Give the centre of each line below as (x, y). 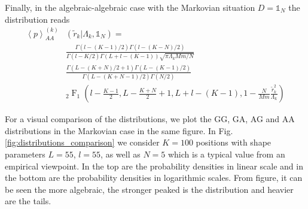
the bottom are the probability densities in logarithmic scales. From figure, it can (154, 178)
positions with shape (234, 142)
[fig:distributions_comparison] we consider (82, 142)
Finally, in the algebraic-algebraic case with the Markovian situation (130, 7)
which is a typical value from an (226, 154)
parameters (25, 154)
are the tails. (28, 201)
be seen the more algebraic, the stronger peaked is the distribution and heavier (149, 189)
